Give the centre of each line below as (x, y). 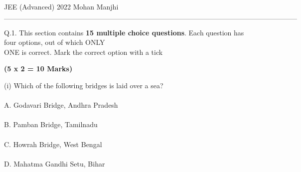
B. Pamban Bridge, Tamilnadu (51, 124)
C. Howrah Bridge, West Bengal (53, 144)
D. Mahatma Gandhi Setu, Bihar (55, 163)
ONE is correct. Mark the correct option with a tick (83, 52)
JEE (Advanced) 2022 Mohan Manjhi (61, 6)
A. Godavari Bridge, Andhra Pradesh (61, 105)
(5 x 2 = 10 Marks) (38, 69)
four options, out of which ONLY (55, 42)
